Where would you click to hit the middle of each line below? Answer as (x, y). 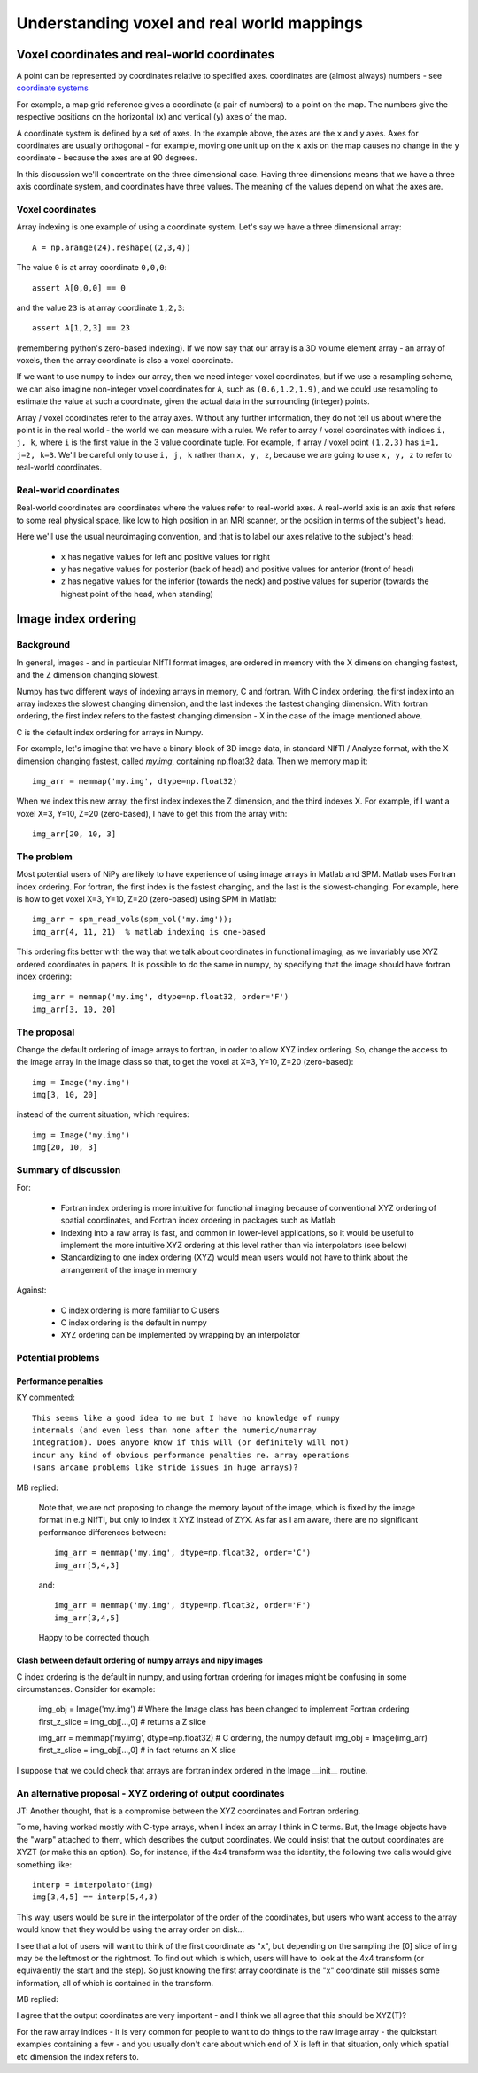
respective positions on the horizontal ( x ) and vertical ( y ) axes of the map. (152, 117)
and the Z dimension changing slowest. (88, 675)
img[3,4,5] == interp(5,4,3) (95, 1897)
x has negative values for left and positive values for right (165, 556)
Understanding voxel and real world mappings (189, 23)
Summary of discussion (69, 1170)
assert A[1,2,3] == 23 (81, 328)
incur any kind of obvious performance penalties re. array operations (191, 1455)
